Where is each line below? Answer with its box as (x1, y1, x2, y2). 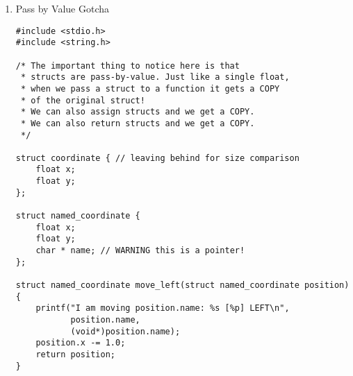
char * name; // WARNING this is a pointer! (35, 246, 245, 256)
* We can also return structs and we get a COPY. (20, 118, 255, 128)
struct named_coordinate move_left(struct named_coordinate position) (15, 280, 350, 291)
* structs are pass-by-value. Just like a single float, (20, 72, 290, 83)
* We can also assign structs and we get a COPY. (20, 107, 255, 117)
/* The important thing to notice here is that (15, 60, 240, 71)
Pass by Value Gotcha (15, 1, 110, 15)
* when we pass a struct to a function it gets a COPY (20, 83, 280, 94)
